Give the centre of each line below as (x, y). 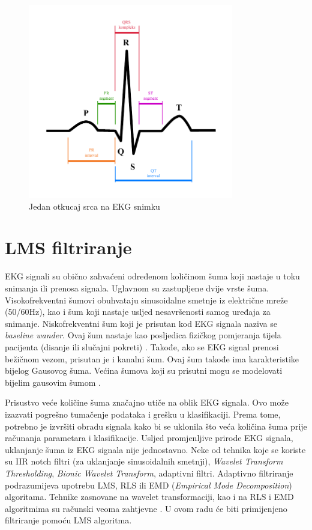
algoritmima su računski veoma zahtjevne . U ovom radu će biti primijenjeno (146, 508)
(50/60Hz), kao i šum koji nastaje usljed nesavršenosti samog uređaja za (138, 312)
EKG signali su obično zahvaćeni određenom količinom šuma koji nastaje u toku (152, 276)
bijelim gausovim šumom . (53, 382)
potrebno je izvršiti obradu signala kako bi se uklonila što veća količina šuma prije (156, 426)
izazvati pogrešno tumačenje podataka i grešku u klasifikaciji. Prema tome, (143, 414)
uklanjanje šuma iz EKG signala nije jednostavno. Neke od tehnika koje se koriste (155, 449)
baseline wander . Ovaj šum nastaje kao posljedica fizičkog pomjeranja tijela (143, 335)
